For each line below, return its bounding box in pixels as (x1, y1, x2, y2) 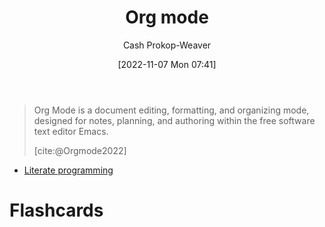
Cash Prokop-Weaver (122, 39, 212, 51)
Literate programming (23, 164, 114, 176)
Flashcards (9, 199, 104, 222)
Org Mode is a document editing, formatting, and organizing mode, (33, 104, 310, 116)
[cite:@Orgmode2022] (33, 144, 127, 156)
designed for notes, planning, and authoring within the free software (33, 114, 316, 126)
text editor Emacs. (33, 125, 109, 137)
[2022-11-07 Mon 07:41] (117, 58, 217, 70)
